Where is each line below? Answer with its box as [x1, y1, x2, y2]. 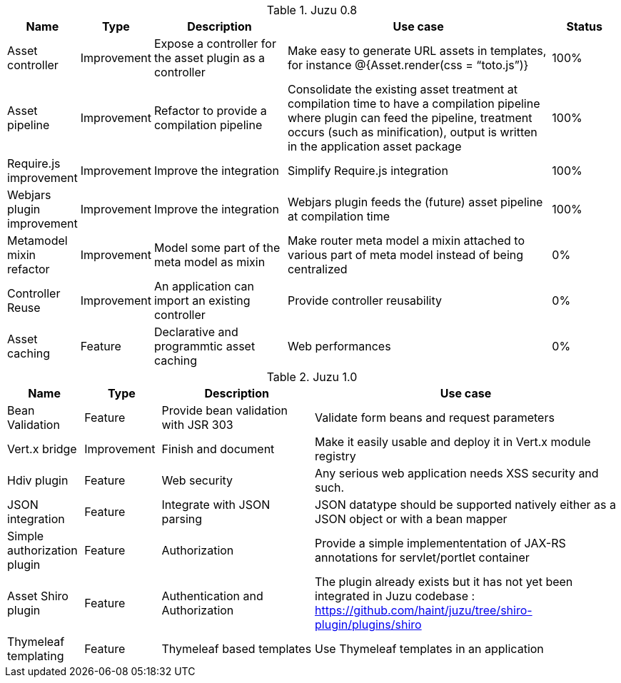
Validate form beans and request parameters [315, 410, 555, 425]
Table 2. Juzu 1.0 [266, 370, 358, 384]
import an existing [153, 293, 251, 308]
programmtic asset [153, 339, 256, 353]
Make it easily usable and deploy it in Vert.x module [315, 435, 591, 449]
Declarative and [153, 325, 238, 339]
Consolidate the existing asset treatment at [287, 82, 517, 96]
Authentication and [161, 589, 263, 603]
